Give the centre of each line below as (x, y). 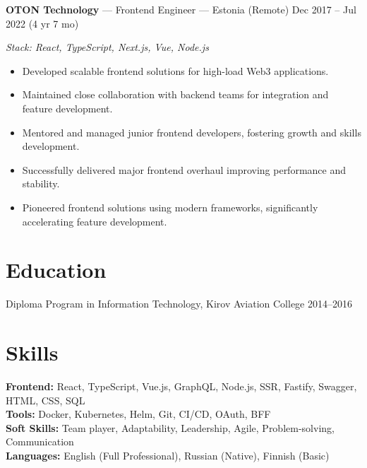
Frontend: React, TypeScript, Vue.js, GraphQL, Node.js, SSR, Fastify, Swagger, (181, 386)
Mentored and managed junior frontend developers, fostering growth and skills (192, 132)
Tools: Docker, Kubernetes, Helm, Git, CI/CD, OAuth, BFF (138, 414)
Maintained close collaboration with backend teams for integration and (175, 94)
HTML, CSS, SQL (46, 400)
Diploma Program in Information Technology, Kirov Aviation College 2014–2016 (179, 304)
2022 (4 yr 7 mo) (42, 23)
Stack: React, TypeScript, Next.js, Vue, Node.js (107, 47)
